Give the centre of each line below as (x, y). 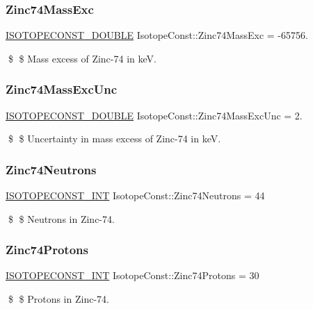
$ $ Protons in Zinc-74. (58, 299)
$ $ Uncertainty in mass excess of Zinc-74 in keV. (114, 139)
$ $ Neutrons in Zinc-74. (61, 218)
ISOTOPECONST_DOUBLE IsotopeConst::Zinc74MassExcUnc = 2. (154, 115)
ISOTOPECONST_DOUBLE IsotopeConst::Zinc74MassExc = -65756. (157, 35)
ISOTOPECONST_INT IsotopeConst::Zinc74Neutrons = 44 (135, 195)
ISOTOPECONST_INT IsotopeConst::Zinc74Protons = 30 (133, 275)
